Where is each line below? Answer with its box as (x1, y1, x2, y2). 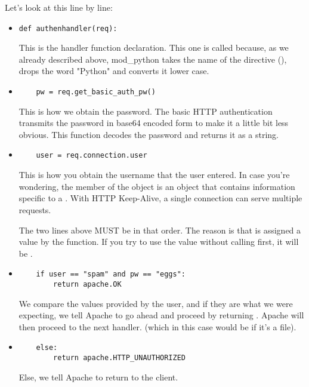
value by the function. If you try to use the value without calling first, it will (18, 235, 299, 248)
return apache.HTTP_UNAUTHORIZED (53, 354, 186, 363)
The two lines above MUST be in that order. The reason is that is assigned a (18, 223, 301, 236)
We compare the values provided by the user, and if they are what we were (18, 297, 293, 309)
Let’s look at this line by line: (5, 1, 113, 13)
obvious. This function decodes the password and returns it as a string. (18, 128, 279, 140)
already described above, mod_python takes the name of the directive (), (18, 53, 287, 65)
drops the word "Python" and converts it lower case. (18, 64, 209, 77)
